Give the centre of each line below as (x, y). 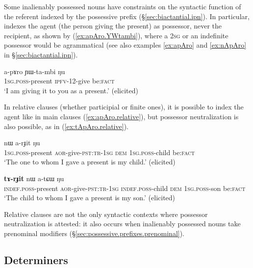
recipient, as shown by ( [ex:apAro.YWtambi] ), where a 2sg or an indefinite (116, 35)
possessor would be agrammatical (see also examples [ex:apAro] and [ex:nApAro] (125, 45)
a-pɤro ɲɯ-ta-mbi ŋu (35, 71)
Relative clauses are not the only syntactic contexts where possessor (106, 214)
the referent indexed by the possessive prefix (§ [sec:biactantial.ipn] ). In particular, (127, 16)
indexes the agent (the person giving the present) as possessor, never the (113, 26)
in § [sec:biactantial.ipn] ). (41, 54)
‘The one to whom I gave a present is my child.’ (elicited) (90, 162)
